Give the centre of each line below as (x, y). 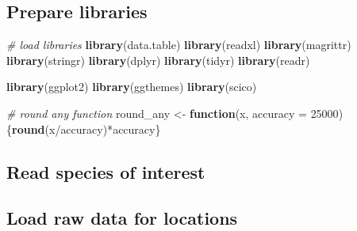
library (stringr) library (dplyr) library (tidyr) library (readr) (158, 60)
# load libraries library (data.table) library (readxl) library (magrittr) (179, 45)
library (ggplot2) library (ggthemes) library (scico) (132, 87)
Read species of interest (106, 171)
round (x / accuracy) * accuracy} (86, 129)
